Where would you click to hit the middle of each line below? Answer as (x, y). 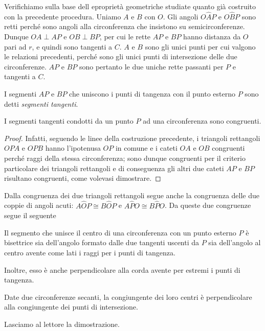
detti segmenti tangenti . (41, 103)
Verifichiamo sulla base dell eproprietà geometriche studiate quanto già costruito (130, 6)
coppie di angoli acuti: (39, 205)
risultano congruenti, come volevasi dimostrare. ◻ (83, 178)
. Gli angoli (181, 16)
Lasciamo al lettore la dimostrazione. (62, 324)
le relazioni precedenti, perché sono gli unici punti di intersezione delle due (121, 56)
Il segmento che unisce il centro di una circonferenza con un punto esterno (120, 232)
